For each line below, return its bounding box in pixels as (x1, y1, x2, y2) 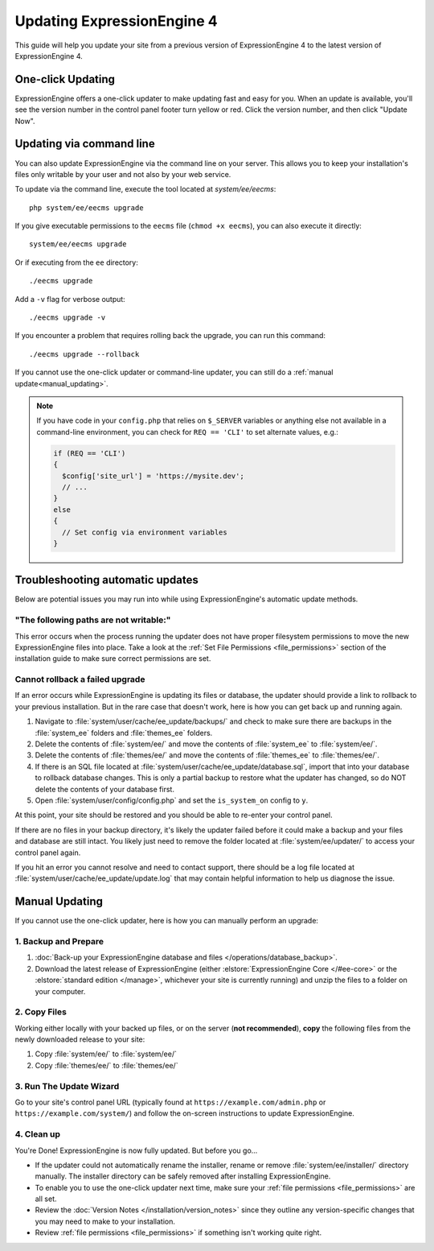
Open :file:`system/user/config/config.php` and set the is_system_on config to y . (35, 795, 309, 805)
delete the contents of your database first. (35, 784, 174, 794)
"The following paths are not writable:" (14, 614, 171, 625)
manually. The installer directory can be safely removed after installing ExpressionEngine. (35, 1171, 331, 1181)
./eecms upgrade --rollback (29, 349, 140, 358)
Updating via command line (14, 137, 156, 151)
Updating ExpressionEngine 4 (14, 12, 218, 30)
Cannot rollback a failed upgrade (14, 674, 145, 685)
